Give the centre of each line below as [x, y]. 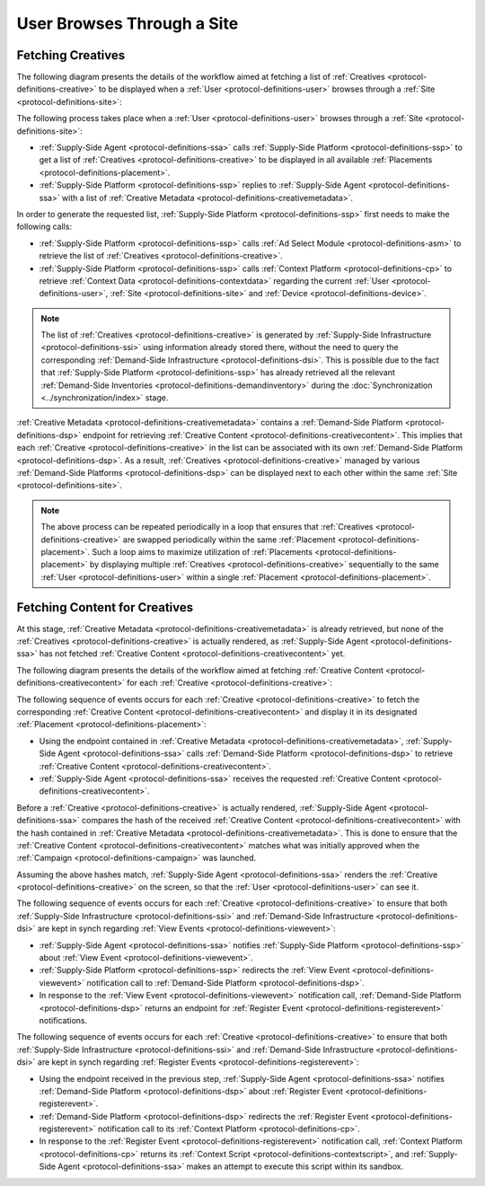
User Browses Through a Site [128, 23]
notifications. [63, 1020]
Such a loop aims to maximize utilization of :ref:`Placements [203, 551]
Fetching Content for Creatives [105, 607]
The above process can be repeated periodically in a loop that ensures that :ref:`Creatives [207, 527]
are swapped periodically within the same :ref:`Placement [229, 540]
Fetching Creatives [71, 55]
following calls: [44, 227]
